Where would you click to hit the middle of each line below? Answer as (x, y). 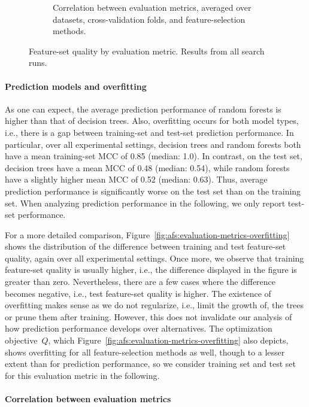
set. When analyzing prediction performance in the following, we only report (145, 203)
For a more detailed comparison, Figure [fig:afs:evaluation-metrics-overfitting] (147, 234)
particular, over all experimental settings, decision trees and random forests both (153, 144)
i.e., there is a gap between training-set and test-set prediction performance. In (149, 132)
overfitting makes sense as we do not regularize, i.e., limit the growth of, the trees (154, 305)
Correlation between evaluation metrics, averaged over (152, 7)
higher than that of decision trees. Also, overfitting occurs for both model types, (152, 121)
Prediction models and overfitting (76, 86)
